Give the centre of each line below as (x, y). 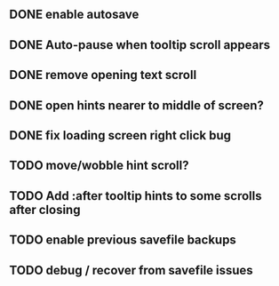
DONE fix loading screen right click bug (120, 135)
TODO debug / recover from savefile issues (131, 270)
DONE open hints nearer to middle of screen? (136, 105)
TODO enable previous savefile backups (123, 240)
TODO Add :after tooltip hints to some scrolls (136, 196)
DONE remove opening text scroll (103, 75)
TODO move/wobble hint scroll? (99, 166)
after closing (45, 209)
